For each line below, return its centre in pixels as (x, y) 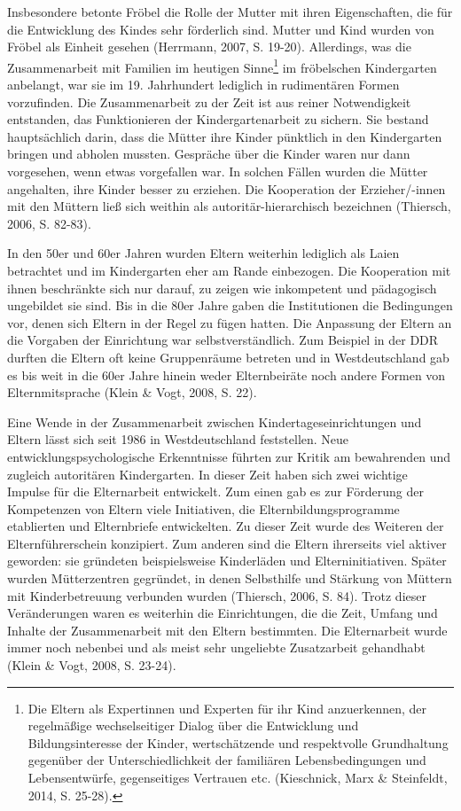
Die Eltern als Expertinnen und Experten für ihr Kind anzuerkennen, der (227, 708)
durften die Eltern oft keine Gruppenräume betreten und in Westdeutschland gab (228, 357)
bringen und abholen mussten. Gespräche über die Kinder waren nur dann (209, 154)
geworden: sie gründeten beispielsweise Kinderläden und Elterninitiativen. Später (227, 561)
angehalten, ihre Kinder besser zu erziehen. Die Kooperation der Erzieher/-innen (227, 188)
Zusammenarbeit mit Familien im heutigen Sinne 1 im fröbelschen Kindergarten (222, 66)
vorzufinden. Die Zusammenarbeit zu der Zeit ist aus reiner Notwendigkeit (209, 101)
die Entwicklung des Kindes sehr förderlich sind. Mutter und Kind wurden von (221, 29)
